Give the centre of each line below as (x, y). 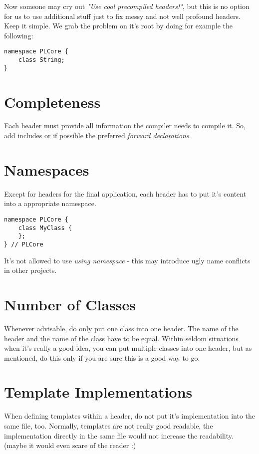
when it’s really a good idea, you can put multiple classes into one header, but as (128, 348)
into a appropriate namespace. (50, 203)
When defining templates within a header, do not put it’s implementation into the (130, 416)
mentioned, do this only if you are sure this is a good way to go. (102, 357)
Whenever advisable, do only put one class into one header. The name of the (121, 328)
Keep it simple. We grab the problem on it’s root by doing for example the (119, 26)
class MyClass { (45, 228)
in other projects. (30, 270)
